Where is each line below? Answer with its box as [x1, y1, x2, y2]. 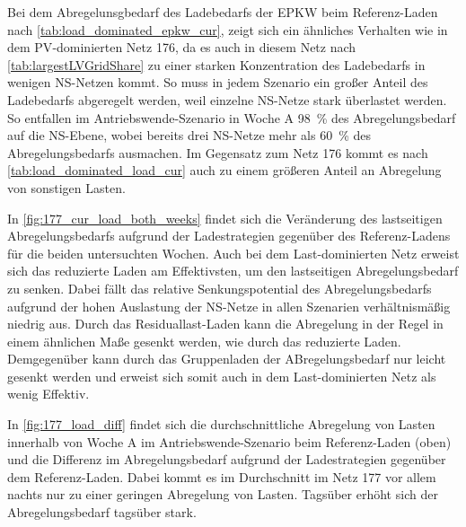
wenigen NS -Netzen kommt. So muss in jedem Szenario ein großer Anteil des [7, 73, 428, 92]
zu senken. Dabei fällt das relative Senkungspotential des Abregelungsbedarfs [7, 278, 432, 297]
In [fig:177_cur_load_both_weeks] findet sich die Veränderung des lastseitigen [7, 208, 443, 227]
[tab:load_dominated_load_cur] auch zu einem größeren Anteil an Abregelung [7, 161, 442, 180]
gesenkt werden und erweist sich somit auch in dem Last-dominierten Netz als [7, 366, 436, 385]
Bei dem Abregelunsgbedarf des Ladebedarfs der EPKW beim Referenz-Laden [7, 3, 438, 21]
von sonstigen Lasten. [7, 178, 126, 197]
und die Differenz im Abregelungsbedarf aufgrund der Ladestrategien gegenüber [7, 450, 446, 469]
